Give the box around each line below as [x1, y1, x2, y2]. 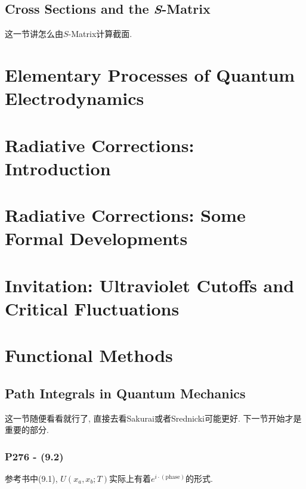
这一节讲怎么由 [5, 27, 63, 40]
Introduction [5, 156, 111, 180]
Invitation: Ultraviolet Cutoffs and [5, 273, 295, 297]
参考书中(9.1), [5, 472, 58, 485]
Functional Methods [5, 343, 173, 367]
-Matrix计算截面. [68, 27, 132, 40]
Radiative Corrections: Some [5, 203, 246, 227]
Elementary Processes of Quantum [5, 62, 295, 86]
